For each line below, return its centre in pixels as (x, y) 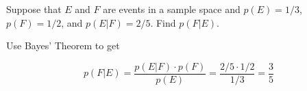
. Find (163, 22)
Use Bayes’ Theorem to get (63, 45)
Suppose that (34, 9)
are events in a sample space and (172, 9)
